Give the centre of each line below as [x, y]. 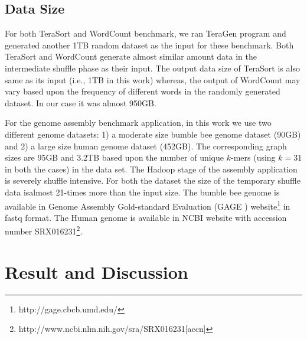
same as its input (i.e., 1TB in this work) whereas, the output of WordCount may [153, 79]
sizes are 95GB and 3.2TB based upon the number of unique [115, 157]
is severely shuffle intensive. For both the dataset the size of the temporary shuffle [153, 180]
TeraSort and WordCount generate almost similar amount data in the [131, 56]
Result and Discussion [97, 271]
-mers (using [253, 157]
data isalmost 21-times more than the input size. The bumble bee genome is [142, 192]
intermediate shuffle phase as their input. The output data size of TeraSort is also [152, 68]
